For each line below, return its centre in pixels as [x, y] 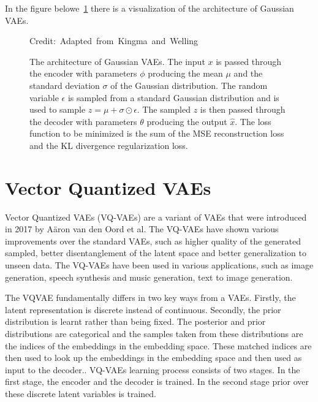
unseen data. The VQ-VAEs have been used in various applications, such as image [159, 265]
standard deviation [65, 85]
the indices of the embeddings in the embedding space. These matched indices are [158, 345]
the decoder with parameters [83, 121]
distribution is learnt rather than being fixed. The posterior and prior [135, 321]
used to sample [58, 109]
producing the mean [185, 73]
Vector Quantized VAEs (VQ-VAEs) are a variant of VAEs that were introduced [156, 217]
